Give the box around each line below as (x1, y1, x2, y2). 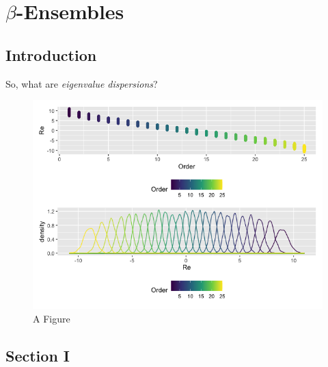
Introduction (5, 44, 97, 65)
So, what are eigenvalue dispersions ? (5, 76, 158, 90)
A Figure (33, 312, 70, 326)
